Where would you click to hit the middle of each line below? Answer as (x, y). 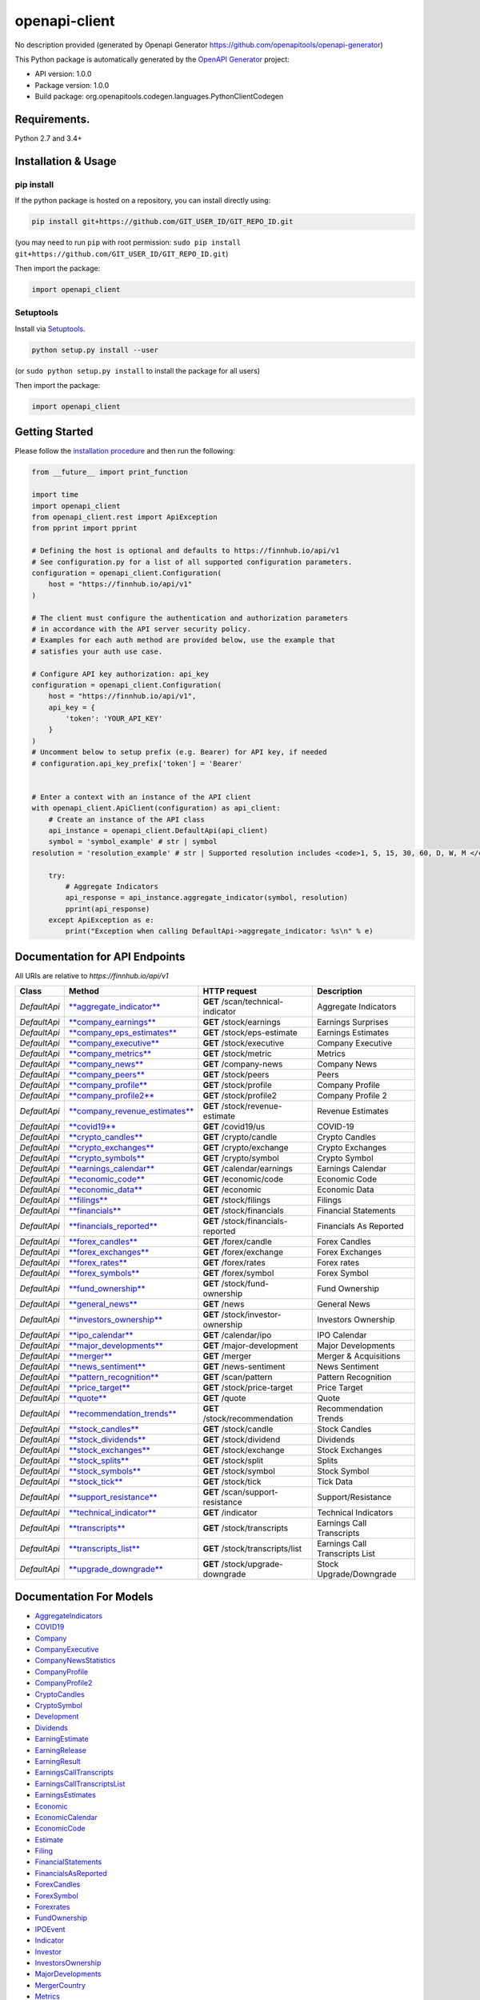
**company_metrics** (110, 1054)
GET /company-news (243, 1064)
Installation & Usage (66, 161)
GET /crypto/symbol (241, 1158)
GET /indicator (230, 1513)
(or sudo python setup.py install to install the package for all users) (137, 370)
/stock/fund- (245, 1284)
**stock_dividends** (107, 1440)
